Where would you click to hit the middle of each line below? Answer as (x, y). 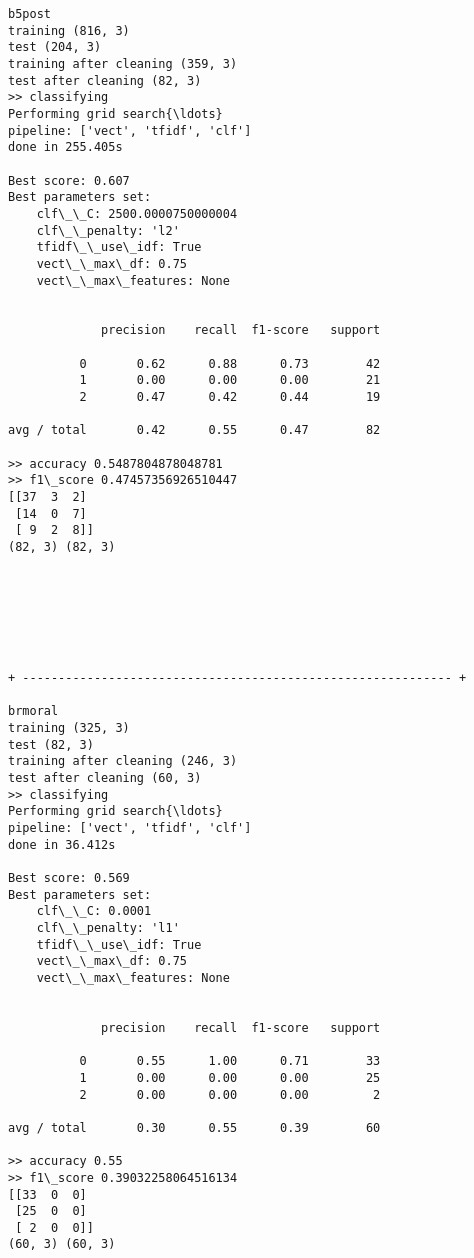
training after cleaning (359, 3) (123, 63)
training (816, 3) (69, 30)
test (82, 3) (51, 744)
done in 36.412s (62, 844)
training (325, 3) (69, 728)
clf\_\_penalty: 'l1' (108, 928)
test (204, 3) (55, 47)
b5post (29, 14)
